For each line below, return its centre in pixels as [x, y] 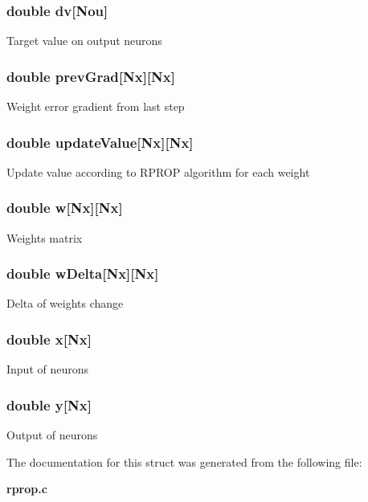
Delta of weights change [65, 303]
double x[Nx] [49, 339]
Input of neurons [48, 369]
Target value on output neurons [84, 41]
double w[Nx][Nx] [65, 208]
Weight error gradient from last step [96, 106]
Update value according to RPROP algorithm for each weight [158, 171]
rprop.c [27, 489]
